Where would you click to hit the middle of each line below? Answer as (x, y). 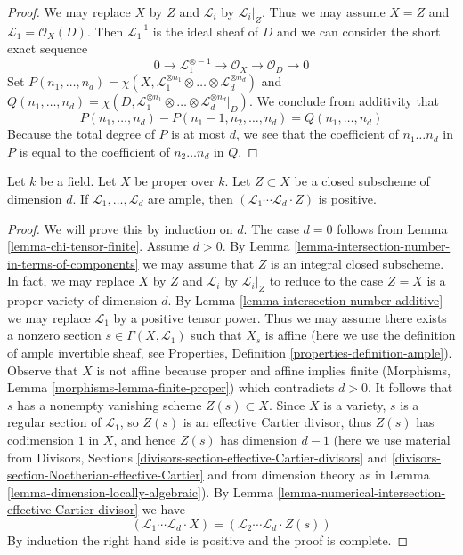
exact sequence (48, 48)
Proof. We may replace (69, 12)
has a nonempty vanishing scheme (110, 404)
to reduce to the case (326, 281)
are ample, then (191, 198)
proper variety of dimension (82, 300)
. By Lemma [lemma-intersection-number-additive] (305, 300)
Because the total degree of (81, 134)
